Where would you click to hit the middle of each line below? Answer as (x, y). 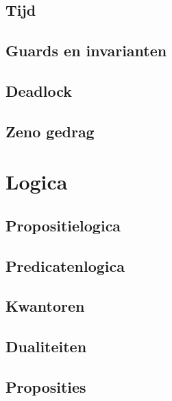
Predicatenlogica (65, 265)
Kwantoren (45, 306)
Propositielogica (63, 225)
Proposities (46, 387)
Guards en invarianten (86, 50)
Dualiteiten (46, 346)
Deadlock (39, 90)
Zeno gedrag (50, 131)
